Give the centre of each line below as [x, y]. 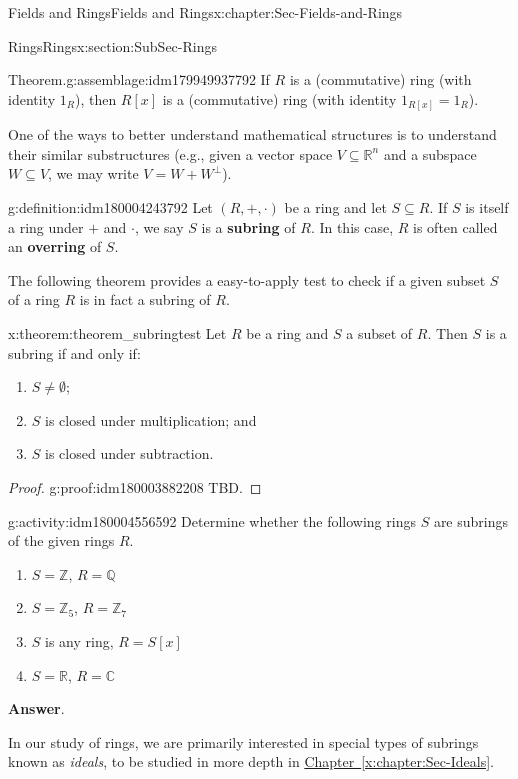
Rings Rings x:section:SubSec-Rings [112, 45]
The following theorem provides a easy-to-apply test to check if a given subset [247, 279]
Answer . [36, 708]
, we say [159, 226]
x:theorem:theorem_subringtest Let [117, 333]
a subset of [379, 333]
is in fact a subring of [145, 299]
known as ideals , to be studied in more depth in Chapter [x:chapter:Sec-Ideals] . [251, 761]
